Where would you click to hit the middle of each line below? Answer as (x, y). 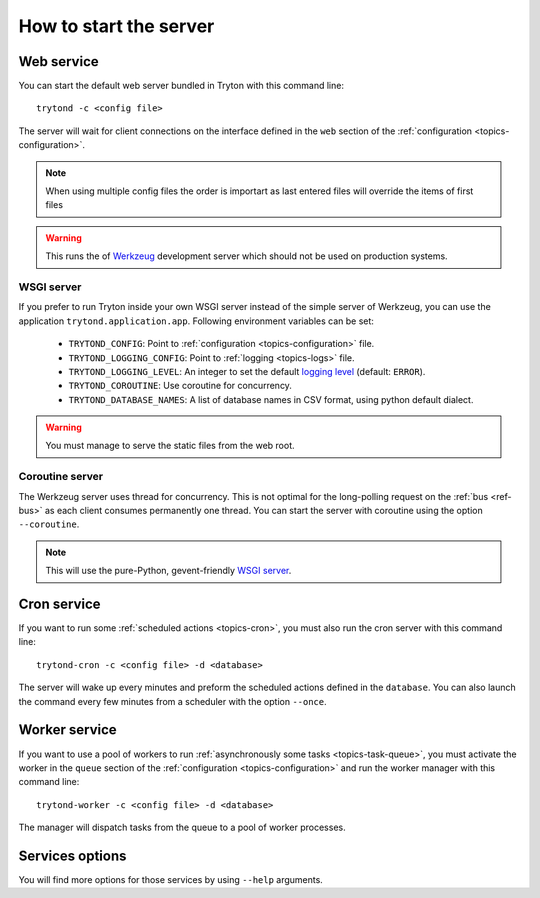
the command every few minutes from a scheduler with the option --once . (172, 701)
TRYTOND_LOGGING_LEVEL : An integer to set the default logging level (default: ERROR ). (247, 371)
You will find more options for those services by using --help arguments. (171, 879)
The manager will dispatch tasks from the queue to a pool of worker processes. (182, 827)
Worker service (67, 730)
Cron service (59, 603)
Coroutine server (61, 477)
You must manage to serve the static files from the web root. (170, 446)
